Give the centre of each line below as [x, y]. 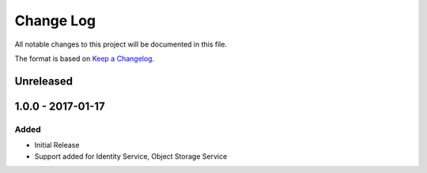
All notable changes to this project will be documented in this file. [121, 44]
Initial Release [57, 145]
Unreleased [44, 81]
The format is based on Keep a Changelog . [84, 58]
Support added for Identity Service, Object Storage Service [131, 156]
